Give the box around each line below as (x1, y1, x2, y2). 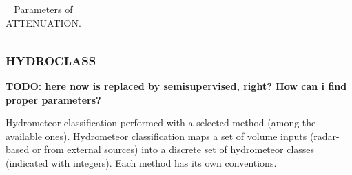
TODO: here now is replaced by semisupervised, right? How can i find (6, 78, 347, 93)
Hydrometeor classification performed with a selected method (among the (6, 115, 316, 130)
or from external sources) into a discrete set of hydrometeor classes (32, 142, 315, 156)
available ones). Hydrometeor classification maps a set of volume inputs (6, 128, 307, 143)
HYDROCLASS (6, 51, 96, 69)
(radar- (309, 128, 340, 143)
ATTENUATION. (6, 15, 81, 30)
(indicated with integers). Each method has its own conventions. (6, 155, 277, 170)
